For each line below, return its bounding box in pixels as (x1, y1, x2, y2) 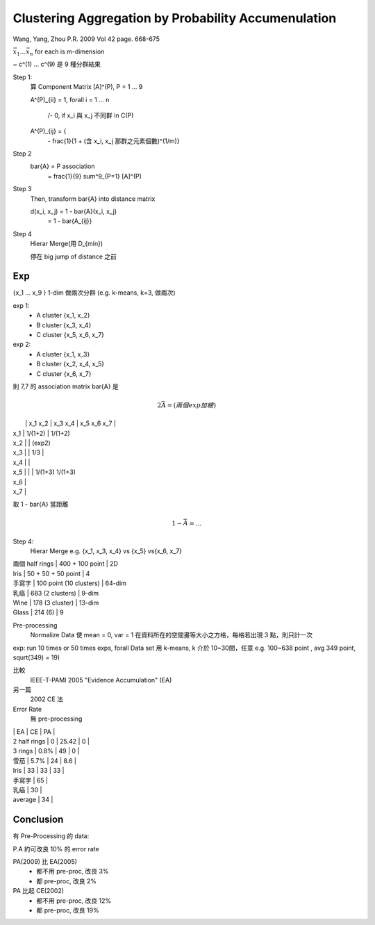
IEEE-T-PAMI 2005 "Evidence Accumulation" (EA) (30, 676, 172, 684)
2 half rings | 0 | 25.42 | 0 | (12, 737, 90, 746)
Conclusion (12, 814, 64, 826)
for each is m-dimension (35, 47, 105, 56)
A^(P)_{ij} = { (30, 127, 67, 136)
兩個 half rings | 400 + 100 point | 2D (12, 559, 118, 568)
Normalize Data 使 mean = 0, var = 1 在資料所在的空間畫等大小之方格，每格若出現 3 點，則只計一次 (30, 631, 312, 639)
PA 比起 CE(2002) (12, 887, 65, 895)
